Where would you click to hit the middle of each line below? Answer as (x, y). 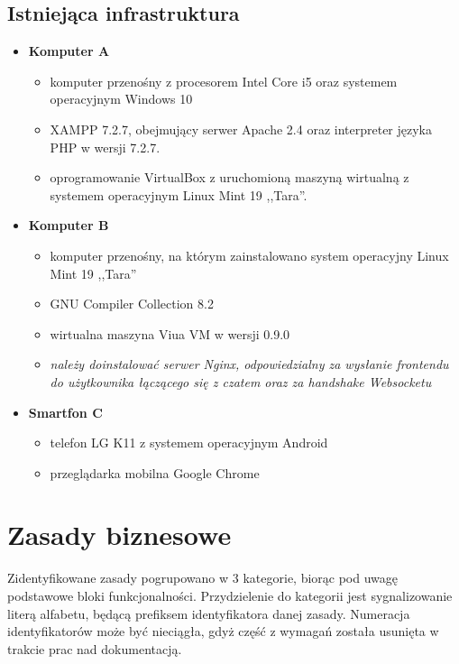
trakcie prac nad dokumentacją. (95, 648)
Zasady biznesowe (119, 535)
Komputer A (69, 51)
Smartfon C (65, 412)
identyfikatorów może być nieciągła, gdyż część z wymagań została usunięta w (223, 631)
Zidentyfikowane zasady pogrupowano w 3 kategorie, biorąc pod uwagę (203, 578)
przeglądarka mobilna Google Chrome (155, 472)
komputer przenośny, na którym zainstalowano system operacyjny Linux (249, 255)
